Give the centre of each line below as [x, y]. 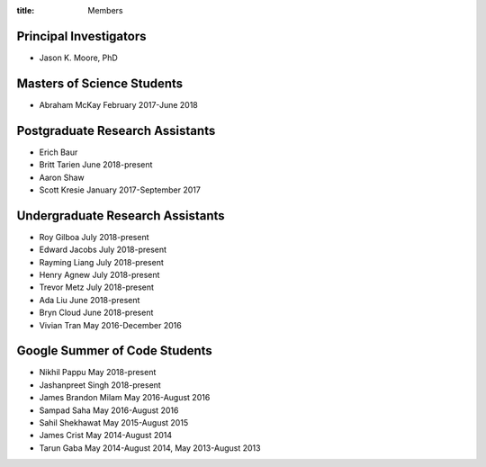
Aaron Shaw [62, 177]
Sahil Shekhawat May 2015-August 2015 [114, 422]
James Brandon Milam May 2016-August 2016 [125, 398]
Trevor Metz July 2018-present [97, 287]
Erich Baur [58, 152]
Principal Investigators [81, 36]
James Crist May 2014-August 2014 [106, 436]
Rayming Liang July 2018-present [101, 262]
